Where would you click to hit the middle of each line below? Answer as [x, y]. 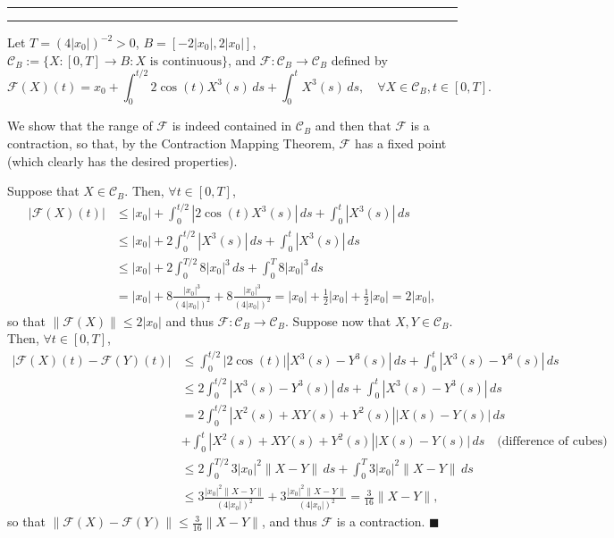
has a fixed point [400, 143]
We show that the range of [80, 126]
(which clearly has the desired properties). [122, 160]
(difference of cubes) [552, 442]
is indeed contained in [232, 126]
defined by [359, 59]
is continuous [185, 61]
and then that [353, 126]
